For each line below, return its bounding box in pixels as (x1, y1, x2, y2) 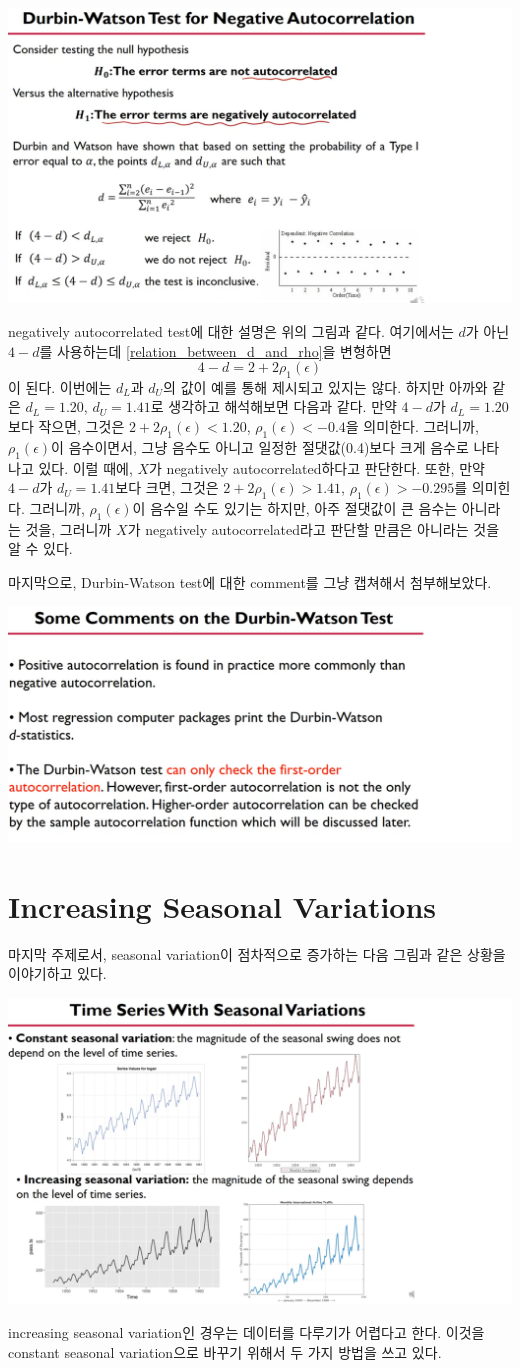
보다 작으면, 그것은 (8, 416, 125, 437)
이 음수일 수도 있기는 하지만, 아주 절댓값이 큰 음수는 (132, 498, 458, 519)
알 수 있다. (8, 538, 73, 559)
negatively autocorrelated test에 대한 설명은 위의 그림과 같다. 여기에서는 (8, 320, 454, 341)
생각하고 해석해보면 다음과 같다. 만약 (168, 396, 397, 417)
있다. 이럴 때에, (38, 457, 133, 478)
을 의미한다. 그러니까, (345, 416, 479, 437)
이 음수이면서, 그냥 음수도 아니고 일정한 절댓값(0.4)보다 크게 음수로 (51, 436, 469, 457)
